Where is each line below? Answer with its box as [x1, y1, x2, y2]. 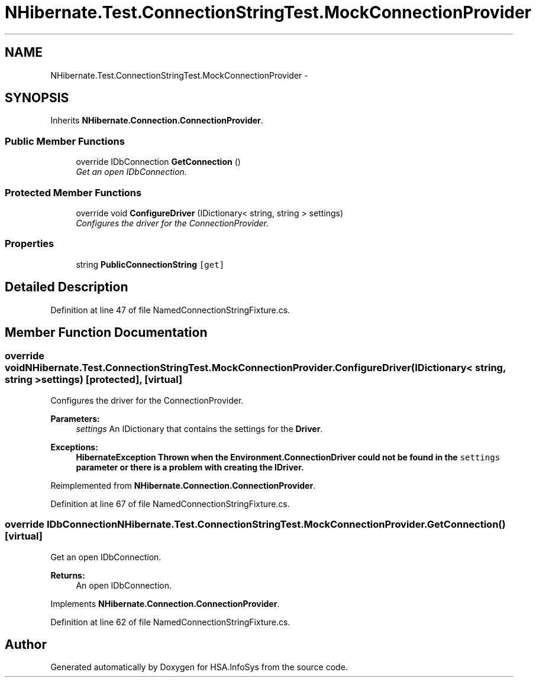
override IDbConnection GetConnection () [76, 157, 241, 167]
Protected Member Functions [5, 186, 142, 199]
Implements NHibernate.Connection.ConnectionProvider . [50, 598, 280, 609]
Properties [5, 238, 54, 250]
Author [5, 636, 47, 652]
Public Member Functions [5, 135, 125, 147]
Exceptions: [50, 441, 98, 452]
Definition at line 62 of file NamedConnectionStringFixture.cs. [50, 616, 290, 627]
